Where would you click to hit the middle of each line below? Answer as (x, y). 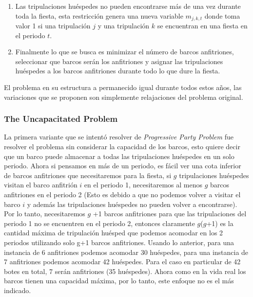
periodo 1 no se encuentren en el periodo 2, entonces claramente (99, 223)
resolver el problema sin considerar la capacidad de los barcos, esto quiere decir (122, 147)
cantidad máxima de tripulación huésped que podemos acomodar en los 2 (114, 233)
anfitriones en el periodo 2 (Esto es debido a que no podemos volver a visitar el (122, 194)
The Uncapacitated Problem (61, 119)
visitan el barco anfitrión (41, 185)
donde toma (222, 15)
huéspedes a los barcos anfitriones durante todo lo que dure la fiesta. (118, 71)
